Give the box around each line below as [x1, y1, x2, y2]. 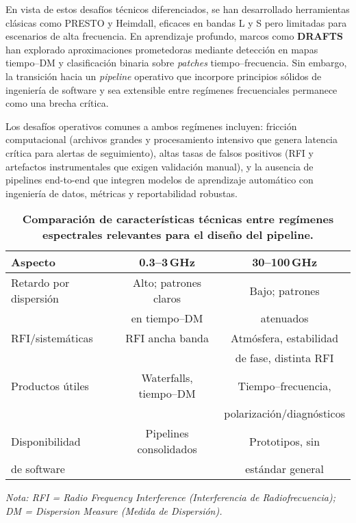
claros [153, 290, 181, 307]
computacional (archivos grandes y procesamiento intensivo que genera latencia [5, 132, 338, 146]
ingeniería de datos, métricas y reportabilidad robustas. [5, 186, 238, 200]
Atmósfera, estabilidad [231, 330, 339, 346]
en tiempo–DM [131, 310, 203, 327]
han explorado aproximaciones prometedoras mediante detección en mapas [5, 42, 318, 56]
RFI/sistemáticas [11, 330, 93, 346]
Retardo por [11, 275, 70, 291]
